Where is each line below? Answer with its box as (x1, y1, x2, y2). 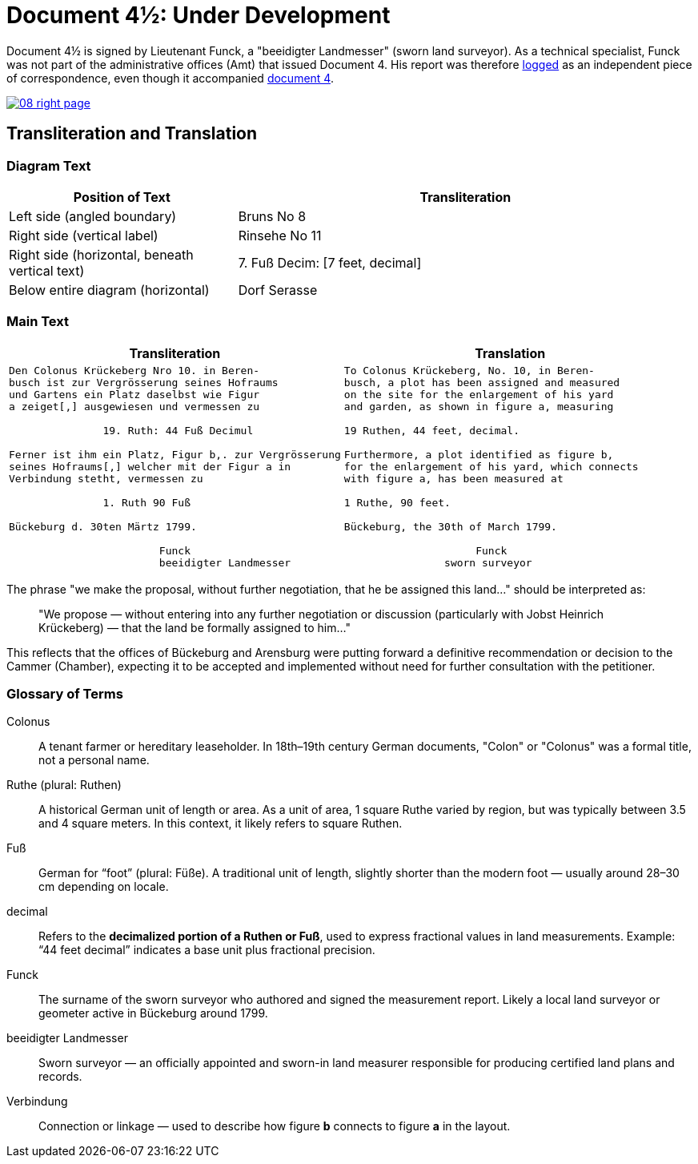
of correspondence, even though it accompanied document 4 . (6, 70, 334, 85)
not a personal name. (38, 753, 150, 767)
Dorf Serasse (238, 281, 318, 298)
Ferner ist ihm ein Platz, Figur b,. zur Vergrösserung (9, 448, 341, 461)
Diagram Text (6, 157, 91, 174)
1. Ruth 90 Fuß (102, 496, 191, 509)
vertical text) (9, 262, 85, 279)
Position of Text (73, 188, 170, 205)
